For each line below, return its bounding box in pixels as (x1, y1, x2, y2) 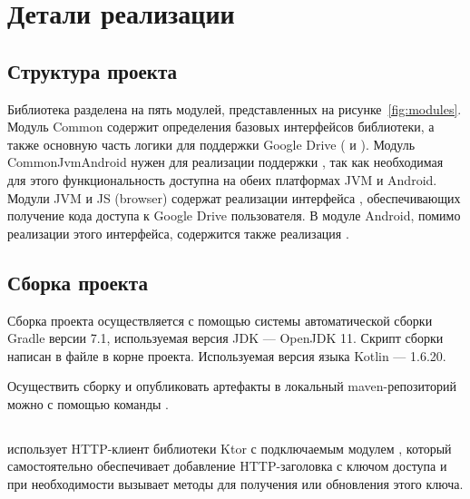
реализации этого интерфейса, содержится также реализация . (7, 223, 349, 242)
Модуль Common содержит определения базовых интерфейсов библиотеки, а (7, 117, 435, 136)
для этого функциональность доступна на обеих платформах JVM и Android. (7, 170, 437, 189)
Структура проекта (7, 56, 177, 84)
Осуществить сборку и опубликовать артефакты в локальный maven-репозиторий (7, 377, 456, 396)
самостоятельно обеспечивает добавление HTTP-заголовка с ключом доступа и (7, 456, 447, 475)
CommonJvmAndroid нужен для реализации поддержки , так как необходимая (7, 152, 444, 171)
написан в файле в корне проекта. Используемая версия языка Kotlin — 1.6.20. (7, 346, 446, 365)
